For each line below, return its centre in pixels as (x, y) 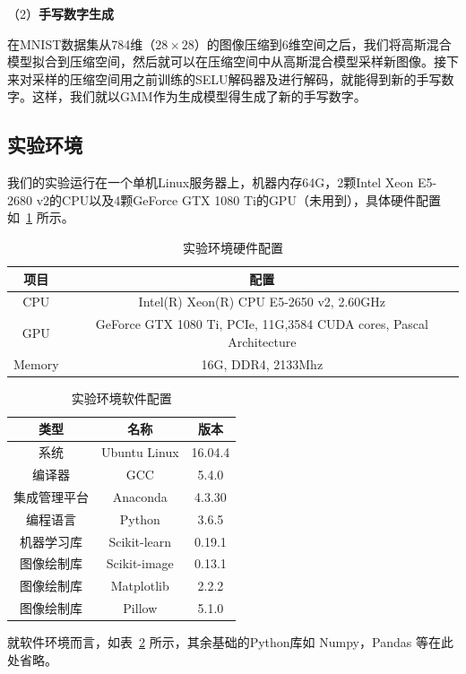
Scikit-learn (140, 541)
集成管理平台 (51, 496)
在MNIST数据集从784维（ (82, 43)
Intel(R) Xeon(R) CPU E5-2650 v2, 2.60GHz (262, 302)
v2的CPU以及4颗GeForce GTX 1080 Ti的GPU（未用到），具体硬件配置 (238, 199)
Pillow (140, 608)
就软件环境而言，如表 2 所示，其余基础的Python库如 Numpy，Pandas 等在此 (230, 642)
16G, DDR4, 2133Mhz (262, 363)
